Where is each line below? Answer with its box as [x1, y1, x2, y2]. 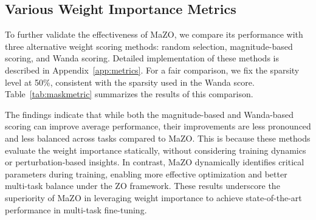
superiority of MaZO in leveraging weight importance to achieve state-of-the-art [5, 191, 302, 204]
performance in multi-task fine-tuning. [5, 203, 147, 216]
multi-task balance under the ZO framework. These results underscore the [5, 179, 280, 192]
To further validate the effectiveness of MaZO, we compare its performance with [5, 28, 303, 41]
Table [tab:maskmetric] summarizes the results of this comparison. [5, 88, 253, 100]
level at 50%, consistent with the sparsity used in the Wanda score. [5, 75, 255, 88]
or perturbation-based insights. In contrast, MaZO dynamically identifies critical [5, 156, 304, 168]
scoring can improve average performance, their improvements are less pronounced [5, 120, 311, 132]
